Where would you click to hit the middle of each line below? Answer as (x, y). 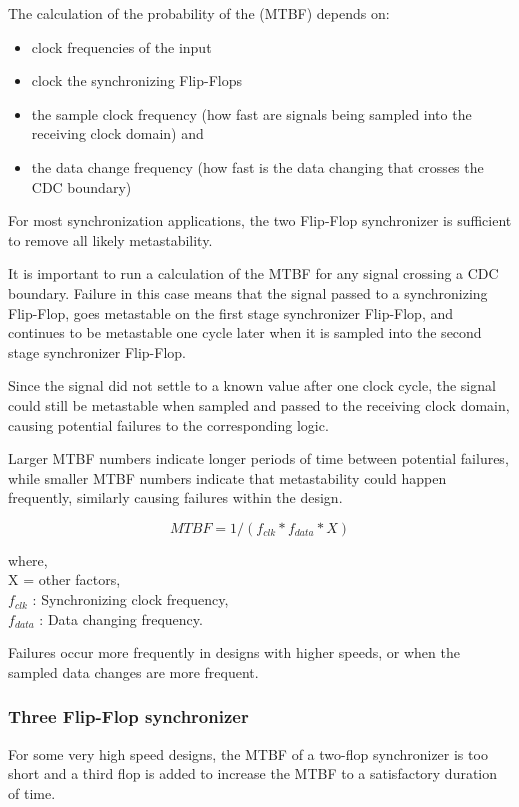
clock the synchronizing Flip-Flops (137, 80)
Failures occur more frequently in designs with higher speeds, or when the (234, 652)
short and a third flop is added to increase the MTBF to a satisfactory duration (253, 773)
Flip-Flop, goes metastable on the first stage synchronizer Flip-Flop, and (231, 312)
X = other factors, (64, 579)
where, (28, 559)
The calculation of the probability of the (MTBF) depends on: (199, 13)
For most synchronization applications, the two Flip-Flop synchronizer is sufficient (260, 220)
